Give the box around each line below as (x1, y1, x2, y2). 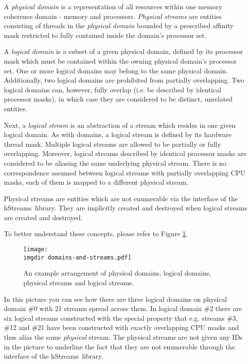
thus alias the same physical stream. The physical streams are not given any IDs (4, 331, 243, 342)
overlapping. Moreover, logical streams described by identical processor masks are (4, 148, 247, 158)
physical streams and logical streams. (23, 277, 134, 287)
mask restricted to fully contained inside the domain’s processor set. (4, 30, 207, 40)
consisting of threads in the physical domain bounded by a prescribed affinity (4, 20, 233, 31)
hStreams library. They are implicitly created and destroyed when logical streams (4, 203, 248, 213)
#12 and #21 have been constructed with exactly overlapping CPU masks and (4, 322, 239, 332)
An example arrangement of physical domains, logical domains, (23, 268, 212, 278)
